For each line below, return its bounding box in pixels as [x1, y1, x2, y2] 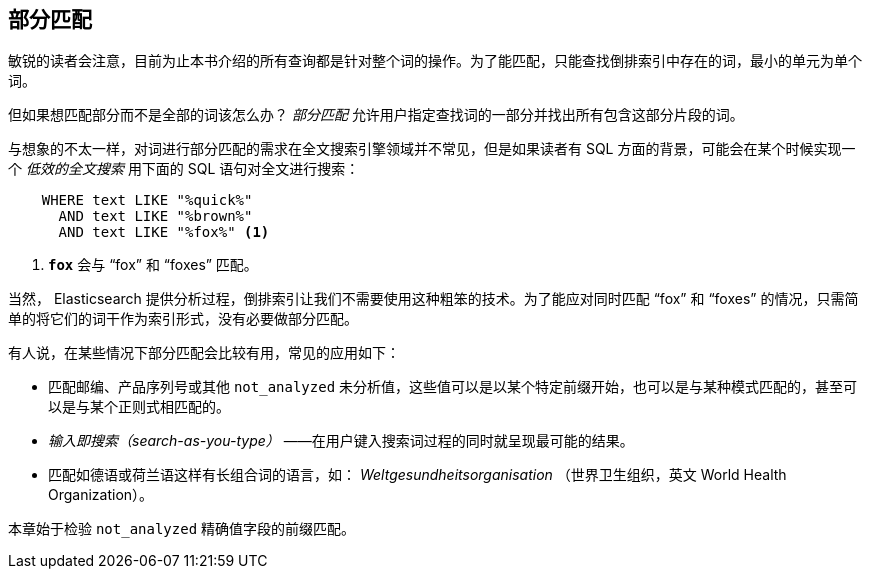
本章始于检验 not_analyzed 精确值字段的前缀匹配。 [8, 520, 356, 538]
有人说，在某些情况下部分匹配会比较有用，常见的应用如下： [8, 344, 400, 362]
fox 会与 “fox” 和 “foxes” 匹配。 [48, 256, 258, 274]
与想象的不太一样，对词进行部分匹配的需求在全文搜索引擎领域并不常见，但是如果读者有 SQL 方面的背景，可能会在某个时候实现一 [8, 140, 856, 158]
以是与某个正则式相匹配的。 [48, 398, 230, 416]
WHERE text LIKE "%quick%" [41, 192, 253, 209]
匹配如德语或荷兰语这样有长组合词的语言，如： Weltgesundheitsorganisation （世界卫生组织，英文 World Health [48, 466, 787, 484]
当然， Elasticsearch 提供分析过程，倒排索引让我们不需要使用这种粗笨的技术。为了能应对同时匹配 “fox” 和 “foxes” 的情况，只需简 [8, 290, 859, 308]
